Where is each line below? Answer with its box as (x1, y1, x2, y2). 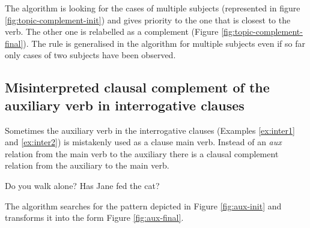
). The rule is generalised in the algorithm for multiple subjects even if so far (23, 37, 305, 49)
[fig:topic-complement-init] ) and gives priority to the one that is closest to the (5, 13, 291, 26)
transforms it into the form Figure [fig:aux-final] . (5, 211, 184, 224)
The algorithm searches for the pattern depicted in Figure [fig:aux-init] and (5, 199, 282, 212)
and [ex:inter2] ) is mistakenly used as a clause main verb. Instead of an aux (5, 136, 282, 148)
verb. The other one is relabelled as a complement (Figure (5, 25, 219, 38)
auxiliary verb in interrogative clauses (5, 95, 245, 114)
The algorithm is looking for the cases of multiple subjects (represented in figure (5, 2, 300, 14)
